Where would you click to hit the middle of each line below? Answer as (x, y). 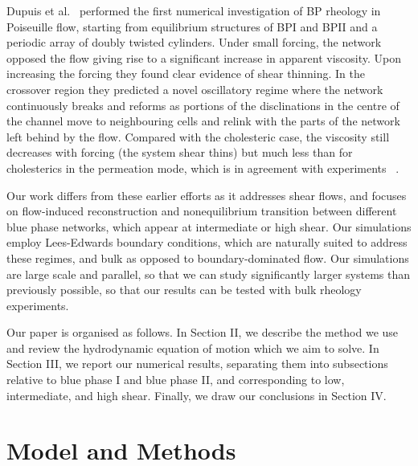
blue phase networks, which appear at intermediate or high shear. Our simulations (209, 226)
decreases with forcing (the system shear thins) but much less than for (180, 152)
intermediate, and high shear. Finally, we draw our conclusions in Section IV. (197, 395)
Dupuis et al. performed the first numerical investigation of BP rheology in (194, 10)
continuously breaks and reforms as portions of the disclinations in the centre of (203, 105)
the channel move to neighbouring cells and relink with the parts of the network (203, 121)
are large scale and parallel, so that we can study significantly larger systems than (208, 274)
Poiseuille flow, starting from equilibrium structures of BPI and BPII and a (192, 26)
